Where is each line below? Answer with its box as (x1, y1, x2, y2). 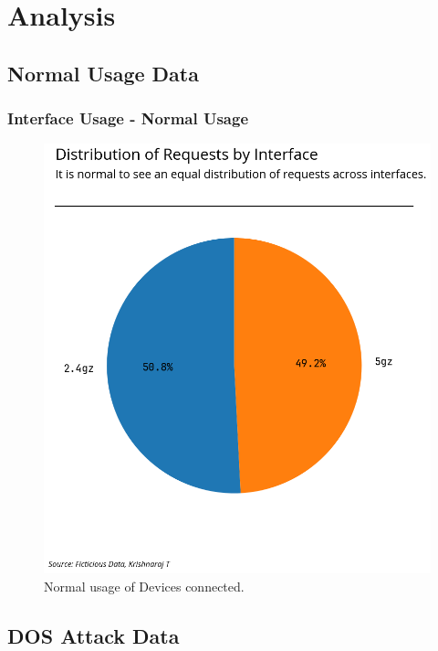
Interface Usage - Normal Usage (7, 107, 249, 130)
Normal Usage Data (7, 59, 199, 87)
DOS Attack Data (7, 621, 180, 649)
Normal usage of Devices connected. (44, 577, 245, 595)
